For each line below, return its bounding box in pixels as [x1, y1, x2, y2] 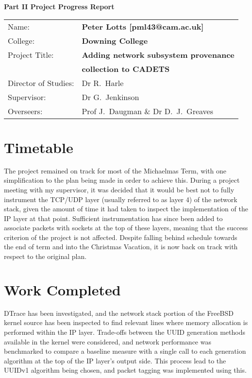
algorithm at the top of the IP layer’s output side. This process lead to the [4, 355, 226, 365]
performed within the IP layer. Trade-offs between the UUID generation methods [4, 326, 245, 337]
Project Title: [8, 49, 54, 60]
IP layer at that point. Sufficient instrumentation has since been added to [4, 213, 223, 223]
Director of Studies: [8, 77, 74, 88]
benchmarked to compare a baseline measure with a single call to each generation [4, 346, 246, 356]
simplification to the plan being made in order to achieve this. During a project [4, 175, 240, 185]
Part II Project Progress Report [4, 1, 115, 11]
